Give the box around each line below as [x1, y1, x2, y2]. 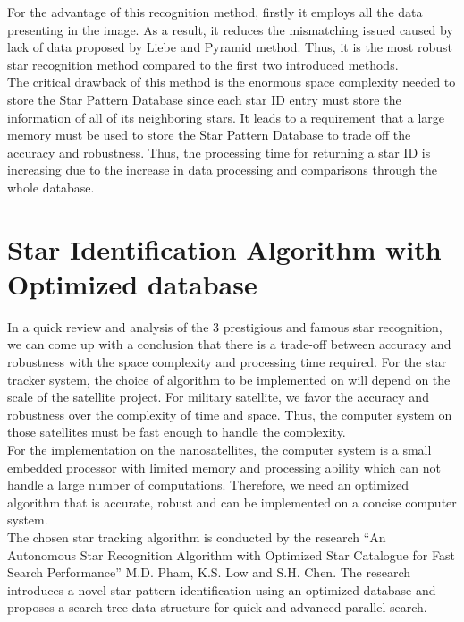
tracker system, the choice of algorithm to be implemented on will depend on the [7, 370, 451, 388]
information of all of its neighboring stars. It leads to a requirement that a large [7, 107, 445, 126]
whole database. [7, 177, 95, 196]
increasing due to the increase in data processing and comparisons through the [7, 160, 437, 179]
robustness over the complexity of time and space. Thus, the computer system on [7, 405, 452, 423]
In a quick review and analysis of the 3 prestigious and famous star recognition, [7, 317, 443, 336]
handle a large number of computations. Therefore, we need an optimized [7, 475, 409, 494]
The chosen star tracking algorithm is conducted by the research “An [7, 527, 386, 546]
